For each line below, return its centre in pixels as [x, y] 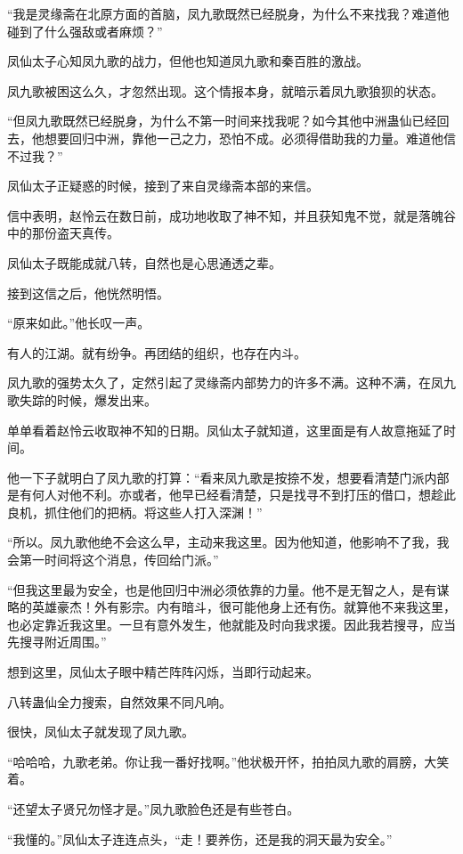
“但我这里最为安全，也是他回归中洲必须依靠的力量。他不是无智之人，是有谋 [228, 589]
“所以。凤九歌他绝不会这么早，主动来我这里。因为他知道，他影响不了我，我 [228, 542]
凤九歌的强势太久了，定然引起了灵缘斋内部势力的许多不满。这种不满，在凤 [225, 382]
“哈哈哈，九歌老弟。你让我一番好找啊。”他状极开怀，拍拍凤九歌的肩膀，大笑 [228, 761]
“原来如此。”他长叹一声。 [79, 323]
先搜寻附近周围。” [57, 642]
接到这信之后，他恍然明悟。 [88, 293]
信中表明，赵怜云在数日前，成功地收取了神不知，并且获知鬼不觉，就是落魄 [225, 215]
